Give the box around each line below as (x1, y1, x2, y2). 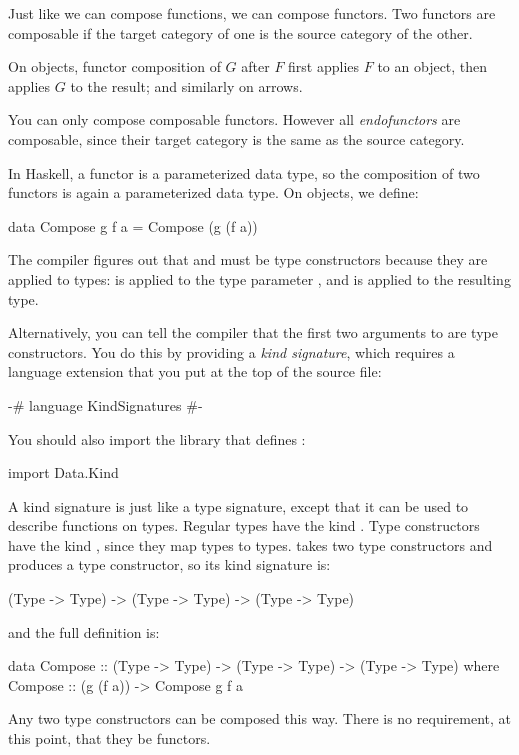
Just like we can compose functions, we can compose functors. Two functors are (8, 3, 496, 23)
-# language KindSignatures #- (8, 394, 203, 415)
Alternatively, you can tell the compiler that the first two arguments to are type (8, 322, 498, 343)
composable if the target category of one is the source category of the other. (8, 22, 473, 43)
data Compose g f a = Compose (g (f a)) (8, 215, 258, 236)
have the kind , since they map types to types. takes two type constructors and (8, 534, 493, 555)
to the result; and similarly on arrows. (70, 75, 303, 96)
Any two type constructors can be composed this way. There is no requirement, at (8, 708, 511, 729)
